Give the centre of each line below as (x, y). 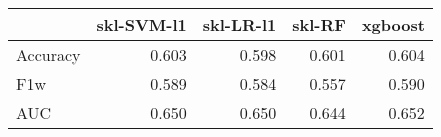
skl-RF (319, 24)
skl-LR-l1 (239, 24)
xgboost (393, 24)
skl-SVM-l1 (141, 24)
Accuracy (48, 54)
